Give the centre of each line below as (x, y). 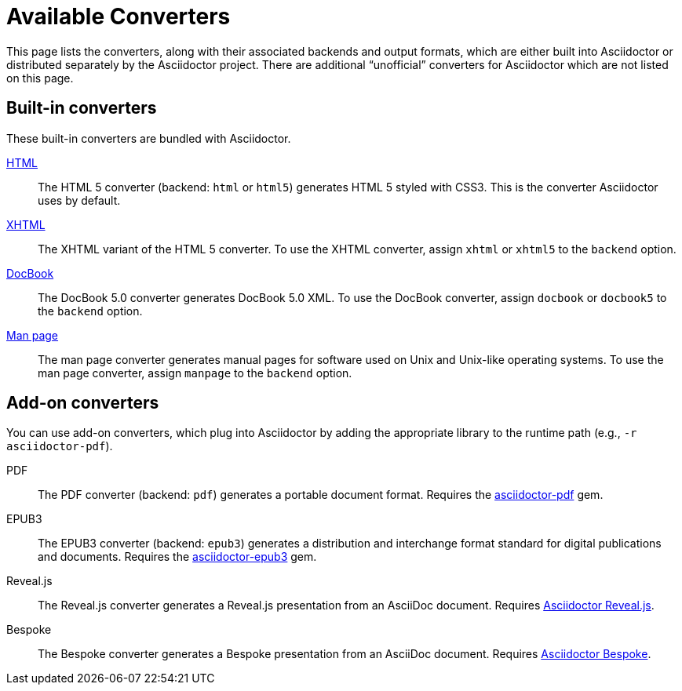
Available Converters (119, 16)
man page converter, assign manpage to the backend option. (195, 373)
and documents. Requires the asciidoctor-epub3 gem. (177, 557)
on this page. (40, 78)
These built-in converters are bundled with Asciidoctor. (149, 138)
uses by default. (79, 200)
